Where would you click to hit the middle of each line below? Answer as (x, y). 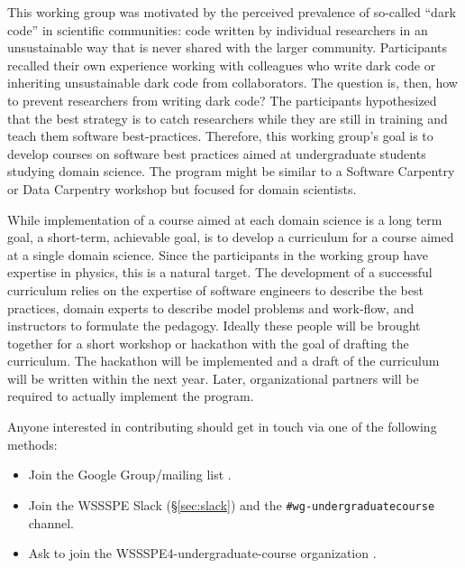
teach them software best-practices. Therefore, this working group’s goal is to (220, 136)
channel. (51, 522)
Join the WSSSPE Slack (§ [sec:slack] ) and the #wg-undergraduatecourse (232, 504)
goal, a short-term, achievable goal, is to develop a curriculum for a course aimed (231, 237)
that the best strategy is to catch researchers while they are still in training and (228, 118)
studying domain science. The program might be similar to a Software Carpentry (231, 171)
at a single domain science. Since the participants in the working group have (218, 254)
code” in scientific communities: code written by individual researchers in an (218, 29)
